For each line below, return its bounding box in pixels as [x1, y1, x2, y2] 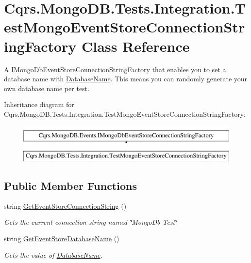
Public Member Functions [4, 178, 137, 193]
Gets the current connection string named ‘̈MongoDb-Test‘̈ [4, 217, 177, 227]
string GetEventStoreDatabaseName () [4, 233, 119, 244]
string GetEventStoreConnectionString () [4, 201, 127, 211]
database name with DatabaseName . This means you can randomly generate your [4, 74, 248, 84]
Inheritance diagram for [4, 99, 74, 109]
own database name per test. [4, 83, 89, 93]
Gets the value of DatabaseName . [4, 249, 102, 260]
